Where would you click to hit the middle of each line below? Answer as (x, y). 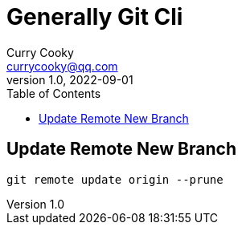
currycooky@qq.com (62, 66)
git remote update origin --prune (115, 179)
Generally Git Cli (95, 17)
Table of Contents (54, 93)
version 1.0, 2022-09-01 (70, 79)
